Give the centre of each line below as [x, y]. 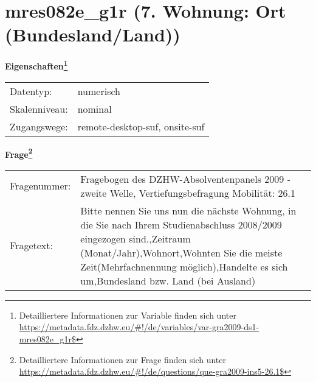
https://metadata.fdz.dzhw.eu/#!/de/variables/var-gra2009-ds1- [139, 327]
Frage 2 [19, 153]
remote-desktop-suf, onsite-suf [141, 126]
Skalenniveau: [39, 108]
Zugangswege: [39, 126]
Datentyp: [31, 91]
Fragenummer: [40, 186]
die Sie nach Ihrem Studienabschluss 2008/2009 [181, 224]
